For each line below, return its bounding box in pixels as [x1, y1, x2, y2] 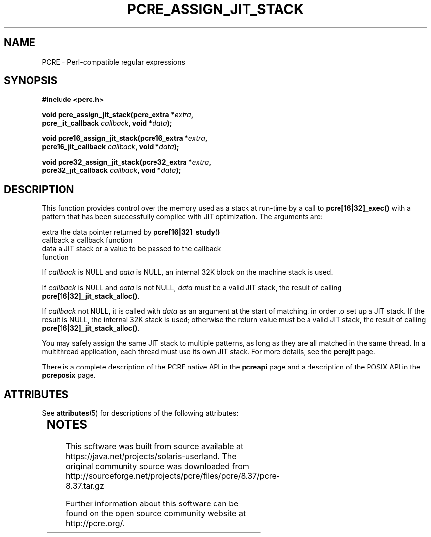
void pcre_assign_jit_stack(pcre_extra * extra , [42, 110, 194, 119]
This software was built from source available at [65, 441, 244, 452]
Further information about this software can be [65, 499, 239, 509]
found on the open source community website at [65, 508, 246, 519]
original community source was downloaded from [65, 461, 249, 471]
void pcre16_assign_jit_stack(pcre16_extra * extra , [42, 134, 208, 143]
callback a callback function [42, 236, 133, 245]
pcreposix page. [42, 371, 96, 380]
